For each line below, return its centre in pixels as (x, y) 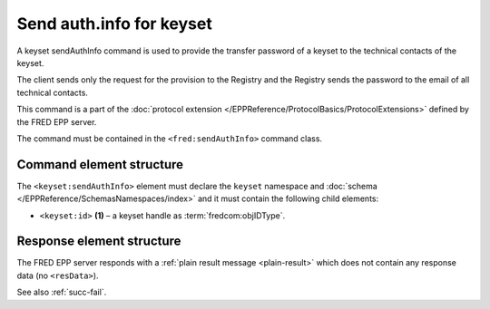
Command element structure (100, 164)
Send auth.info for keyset (114, 24)
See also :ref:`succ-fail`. (62, 292)
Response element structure (99, 241)
